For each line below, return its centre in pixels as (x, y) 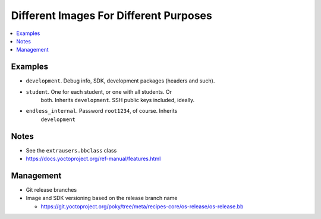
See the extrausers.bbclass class (71, 150)
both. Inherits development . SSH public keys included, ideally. (118, 100)
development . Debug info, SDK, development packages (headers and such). (120, 81)
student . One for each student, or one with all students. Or (99, 91)
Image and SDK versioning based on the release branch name (102, 198)
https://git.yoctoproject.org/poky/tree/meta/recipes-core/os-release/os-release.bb (142, 206)
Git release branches (51, 190)
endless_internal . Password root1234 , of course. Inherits (102, 111)
